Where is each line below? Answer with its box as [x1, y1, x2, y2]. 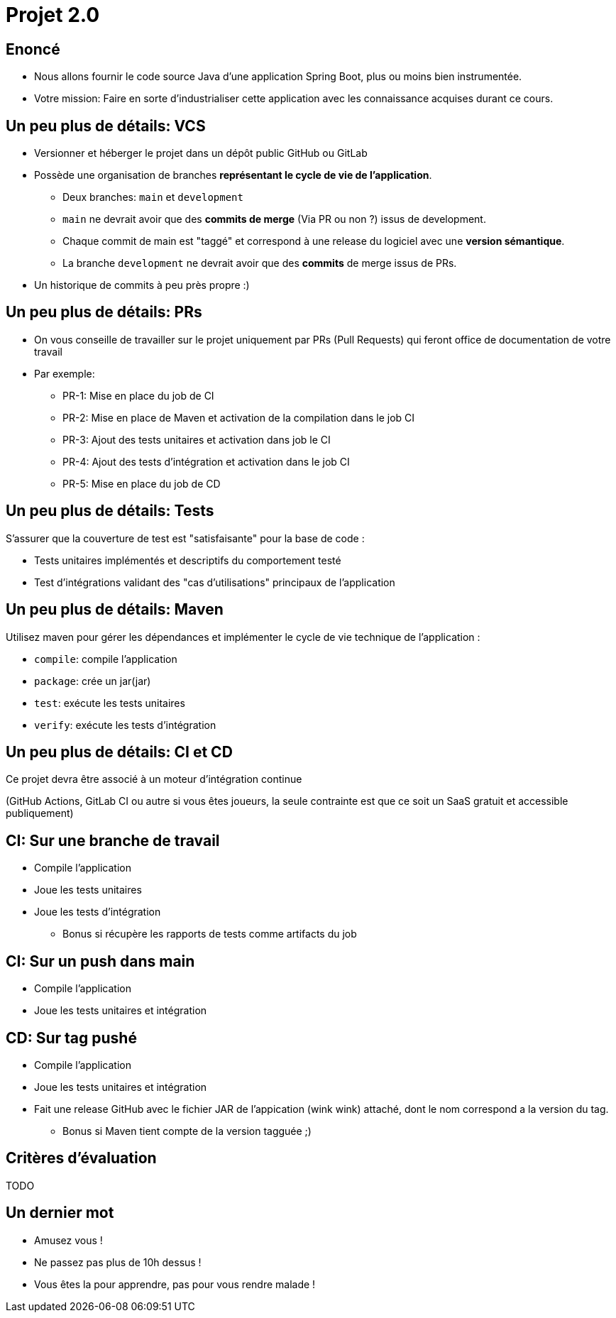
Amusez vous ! [34, 1234, 103, 1246]
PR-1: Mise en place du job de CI [62, 389, 214, 402]
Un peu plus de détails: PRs [6, 303, 202, 322]
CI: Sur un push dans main [6, 952, 195, 970]
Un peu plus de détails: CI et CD [6, 742, 233, 761]
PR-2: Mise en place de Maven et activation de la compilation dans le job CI [62, 411, 415, 424]
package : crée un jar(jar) [34, 674, 151, 687]
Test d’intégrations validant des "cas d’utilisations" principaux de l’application [34, 576, 395, 588]
